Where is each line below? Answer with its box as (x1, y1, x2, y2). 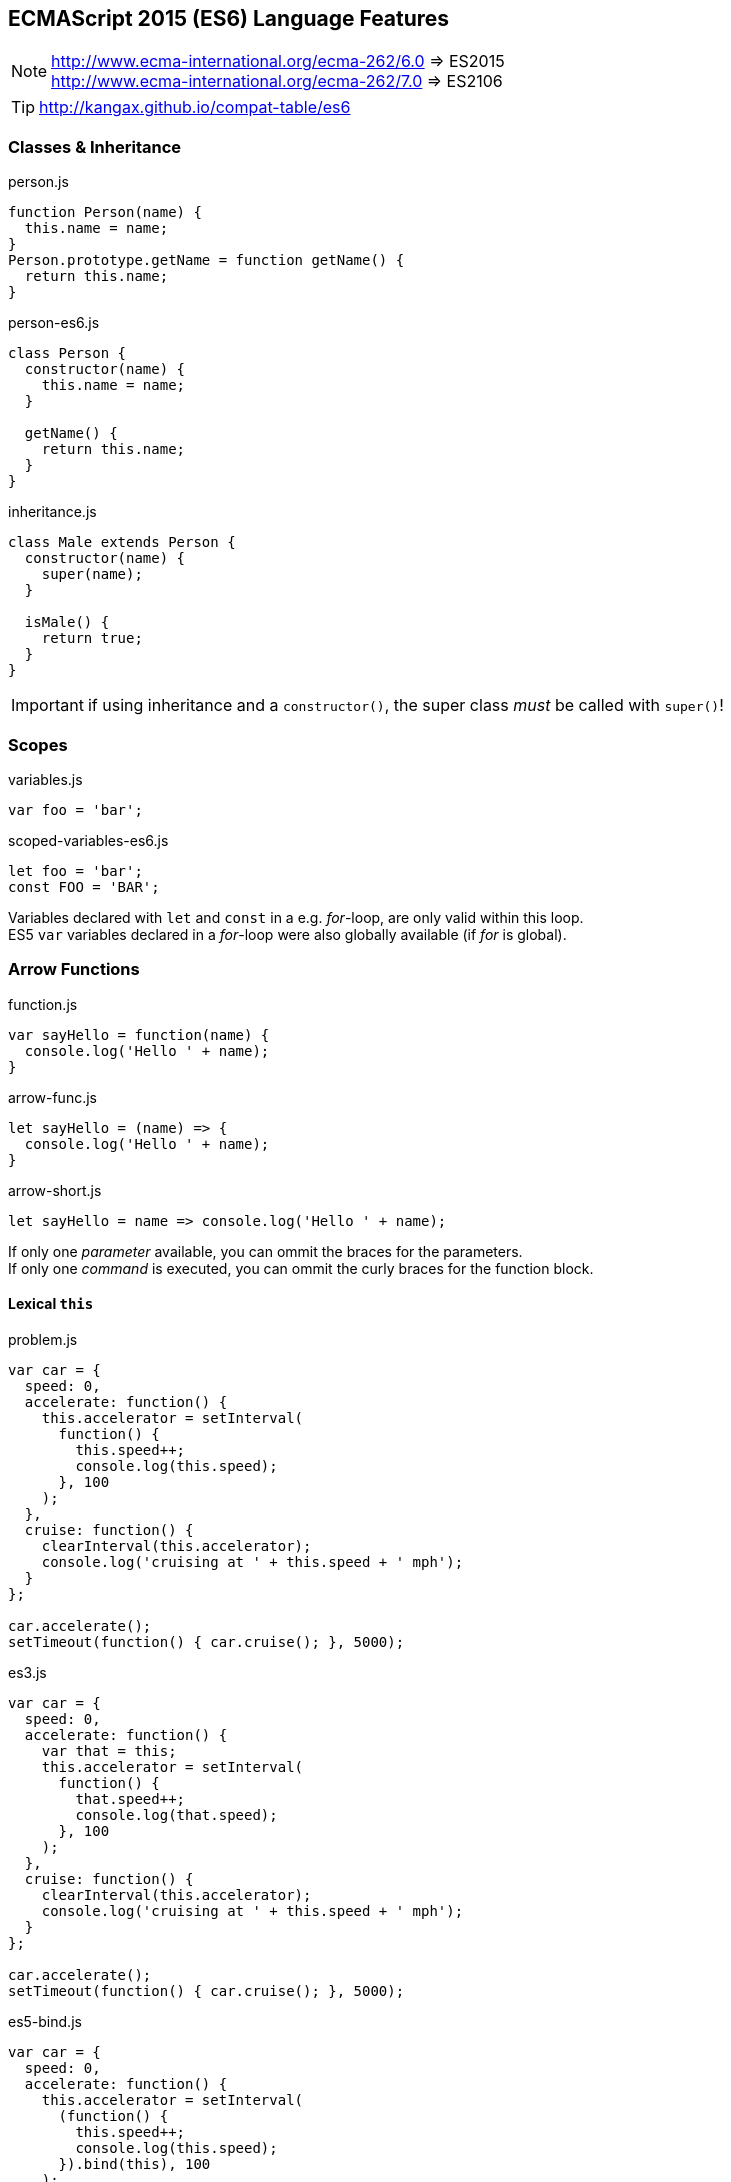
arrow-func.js (8, 1088, 97, 1106)
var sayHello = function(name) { (8, 1026, 270, 1043)
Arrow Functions (8, 959, 140, 980)
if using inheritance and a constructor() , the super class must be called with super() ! (87, 695, 724, 716)
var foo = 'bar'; (8, 801, 143, 818)
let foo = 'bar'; (8, 862, 143, 879)
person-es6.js (8, 314, 100, 332)
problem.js (8, 1330, 78, 1348)
